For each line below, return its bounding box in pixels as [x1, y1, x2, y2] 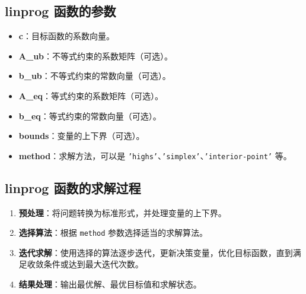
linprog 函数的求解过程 [5, 178, 141, 197]
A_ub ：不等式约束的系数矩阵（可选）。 [18, 49, 173, 62]
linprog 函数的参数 [5, 2, 116, 20]
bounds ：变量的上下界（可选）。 [18, 129, 145, 142]
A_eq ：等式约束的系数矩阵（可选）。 [18, 89, 164, 102]
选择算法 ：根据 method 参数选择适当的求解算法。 [18, 226, 208, 239]
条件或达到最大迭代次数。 [43, 258, 144, 270]
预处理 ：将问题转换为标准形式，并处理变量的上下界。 [18, 206, 227, 219]
